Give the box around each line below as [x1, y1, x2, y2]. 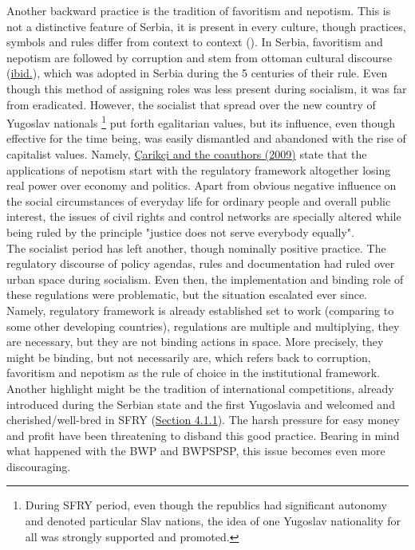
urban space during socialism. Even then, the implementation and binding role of [6, 270, 404, 287]
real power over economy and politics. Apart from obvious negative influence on [6, 177, 397, 194]
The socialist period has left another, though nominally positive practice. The [6, 239, 386, 256]
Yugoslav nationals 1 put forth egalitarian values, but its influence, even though [6, 112, 395, 131]
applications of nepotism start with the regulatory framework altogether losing [6, 161, 391, 178]
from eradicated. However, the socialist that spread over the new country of [6, 96, 376, 112]
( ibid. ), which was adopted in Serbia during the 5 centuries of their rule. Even [6, 65, 388, 81]
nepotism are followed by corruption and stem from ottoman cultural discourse [6, 49, 393, 65]
